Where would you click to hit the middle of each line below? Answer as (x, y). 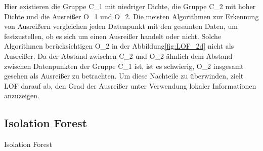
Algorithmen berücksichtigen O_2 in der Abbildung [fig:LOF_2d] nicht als (119, 46)
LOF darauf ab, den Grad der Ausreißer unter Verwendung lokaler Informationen (130, 85)
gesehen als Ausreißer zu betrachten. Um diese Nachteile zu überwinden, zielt (124, 76)
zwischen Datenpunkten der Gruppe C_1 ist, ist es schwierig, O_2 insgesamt (124, 66)
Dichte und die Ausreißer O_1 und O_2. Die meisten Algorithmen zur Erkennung (131, 16)
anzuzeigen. (22, 96)
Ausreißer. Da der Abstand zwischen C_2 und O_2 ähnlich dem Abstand (118, 55)
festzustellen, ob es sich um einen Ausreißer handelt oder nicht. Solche (113, 36)
